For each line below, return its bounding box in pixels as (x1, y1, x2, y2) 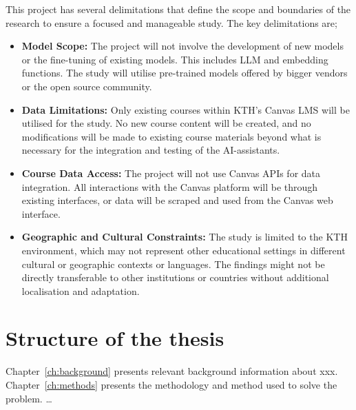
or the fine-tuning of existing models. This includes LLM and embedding (21, 52, 328, 66)
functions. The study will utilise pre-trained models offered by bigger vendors (21, 65, 348, 80)
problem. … (6, 391, 52, 405)
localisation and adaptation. (21, 283, 140, 298)
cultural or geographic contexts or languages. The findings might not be (21, 256, 325, 271)
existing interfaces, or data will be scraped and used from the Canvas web (21, 193, 333, 207)
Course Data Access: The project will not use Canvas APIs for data (21, 165, 321, 180)
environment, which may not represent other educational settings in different (21, 243, 346, 257)
